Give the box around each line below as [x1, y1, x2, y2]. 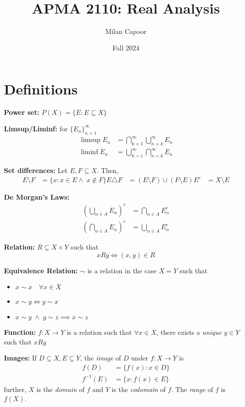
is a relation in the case [87, 265, 157, 275]
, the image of [80, 353, 121, 363]
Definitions [4, 79, 78, 99]
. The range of [171, 384, 214, 394]
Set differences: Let [4, 165, 68, 175]
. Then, [97, 165, 119, 175]
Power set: [4, 107, 40, 117]
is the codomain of [111, 384, 166, 394]
